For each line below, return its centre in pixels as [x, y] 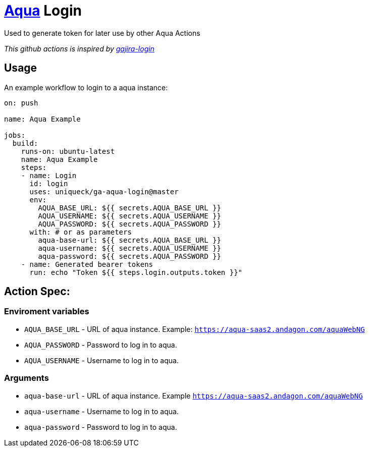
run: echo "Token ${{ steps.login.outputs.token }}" [136, 272]
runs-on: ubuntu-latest [68, 151]
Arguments [27, 378]
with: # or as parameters [81, 232]
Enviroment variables [47, 312]
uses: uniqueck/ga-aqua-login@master [104, 191]
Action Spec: [37, 292]
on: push [21, 103]
